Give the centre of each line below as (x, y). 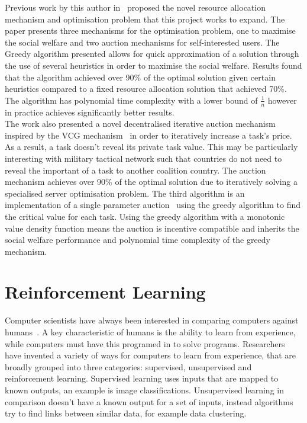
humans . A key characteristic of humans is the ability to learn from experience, (150, 332)
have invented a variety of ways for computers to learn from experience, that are (150, 355)
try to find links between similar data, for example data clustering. (126, 413)
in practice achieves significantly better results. (90, 112)
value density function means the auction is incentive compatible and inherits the (152, 228)
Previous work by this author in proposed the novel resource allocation (135, 7)
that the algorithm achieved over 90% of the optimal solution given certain (140, 77)
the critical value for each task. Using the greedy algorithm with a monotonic (145, 216)
